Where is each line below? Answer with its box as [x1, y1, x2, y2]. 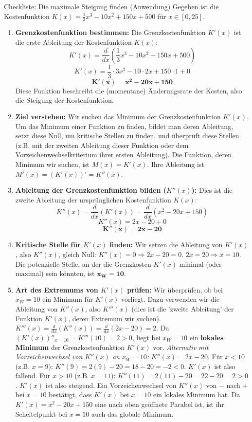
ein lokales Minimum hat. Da [153, 389, 240, 400]
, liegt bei [132, 332, 161, 342]
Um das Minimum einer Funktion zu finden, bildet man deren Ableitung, [15, 121, 234, 131]
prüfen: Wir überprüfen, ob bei [127, 284, 223, 294]
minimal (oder [179, 258, 222, 269]
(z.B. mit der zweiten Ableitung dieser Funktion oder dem [15, 140, 189, 150]
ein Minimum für [42, 294, 93, 304]
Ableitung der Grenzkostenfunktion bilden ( [15, 185, 167, 195]
